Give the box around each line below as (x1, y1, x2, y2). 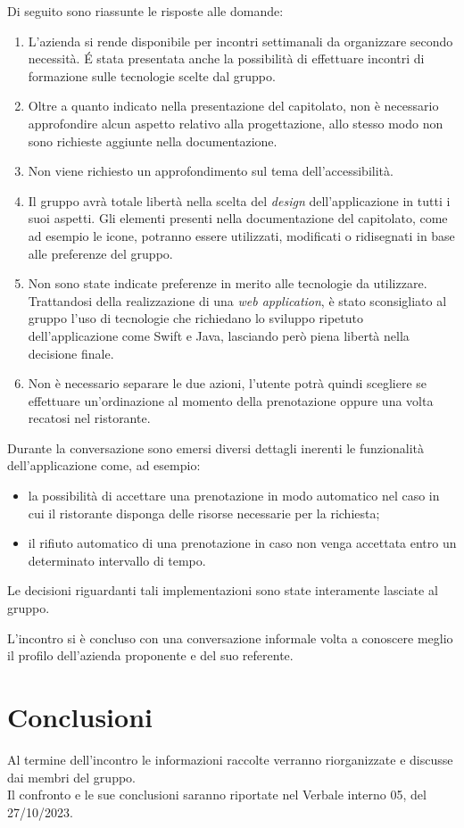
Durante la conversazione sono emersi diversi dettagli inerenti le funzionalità (7, 438, 424, 457)
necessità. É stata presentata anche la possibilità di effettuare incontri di (28, 49, 425, 68)
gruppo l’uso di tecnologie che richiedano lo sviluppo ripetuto (28, 309, 364, 327)
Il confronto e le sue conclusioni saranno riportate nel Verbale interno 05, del (7, 785, 427, 804)
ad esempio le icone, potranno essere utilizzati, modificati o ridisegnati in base (28, 226, 455, 244)
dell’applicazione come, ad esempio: (7, 456, 201, 475)
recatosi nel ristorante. (28, 409, 151, 427)
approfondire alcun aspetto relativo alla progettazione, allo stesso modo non (28, 113, 443, 132)
